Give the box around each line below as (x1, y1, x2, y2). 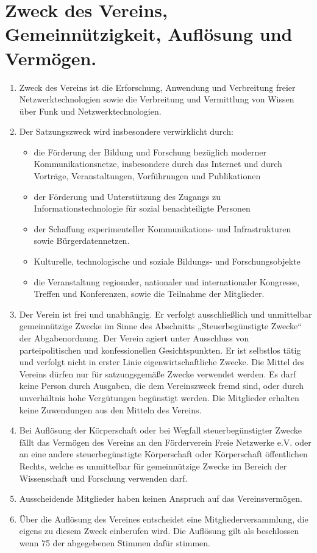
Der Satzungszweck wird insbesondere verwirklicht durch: (19, 125, 233, 138)
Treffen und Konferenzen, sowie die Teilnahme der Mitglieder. (34, 287, 265, 300)
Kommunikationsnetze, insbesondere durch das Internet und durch (34, 157, 282, 170)
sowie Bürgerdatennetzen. (34, 234, 130, 247)
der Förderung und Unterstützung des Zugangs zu (34, 190, 221, 202)
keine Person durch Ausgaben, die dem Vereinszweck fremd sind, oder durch (19, 379, 304, 392)
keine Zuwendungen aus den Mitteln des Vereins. (19, 403, 202, 416)
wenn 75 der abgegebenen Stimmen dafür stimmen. (19, 536, 211, 549)
